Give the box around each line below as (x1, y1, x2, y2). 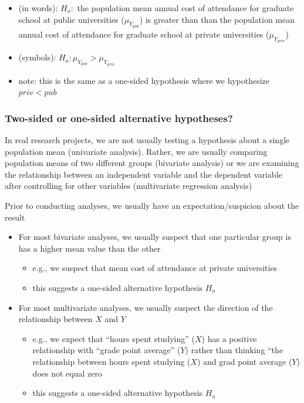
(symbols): (18, 51, 56, 63)
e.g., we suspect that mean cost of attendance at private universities (32, 262, 278, 274)
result (5, 211, 25, 223)
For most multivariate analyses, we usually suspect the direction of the (18, 301, 273, 313)
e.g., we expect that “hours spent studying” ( (32, 332, 195, 344)
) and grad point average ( (197, 355, 292, 367)
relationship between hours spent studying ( (32, 355, 191, 367)
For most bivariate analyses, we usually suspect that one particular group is (18, 231, 291, 243)
